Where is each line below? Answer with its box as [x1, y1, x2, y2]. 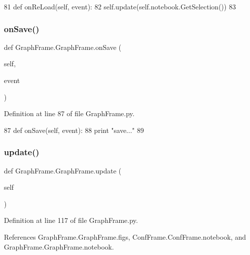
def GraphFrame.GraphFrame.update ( [4, 165, 122, 175]
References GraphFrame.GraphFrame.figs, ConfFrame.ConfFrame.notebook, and [4, 231, 246, 242]
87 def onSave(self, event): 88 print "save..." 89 [4, 125, 144, 135]
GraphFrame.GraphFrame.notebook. [4, 241, 114, 252]
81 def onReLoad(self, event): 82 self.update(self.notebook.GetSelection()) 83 [4, 1, 236, 11]
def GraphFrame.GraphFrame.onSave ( [4, 42, 122, 52]
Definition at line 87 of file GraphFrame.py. [4, 108, 135, 119]
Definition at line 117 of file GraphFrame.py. [4, 215, 138, 225]
